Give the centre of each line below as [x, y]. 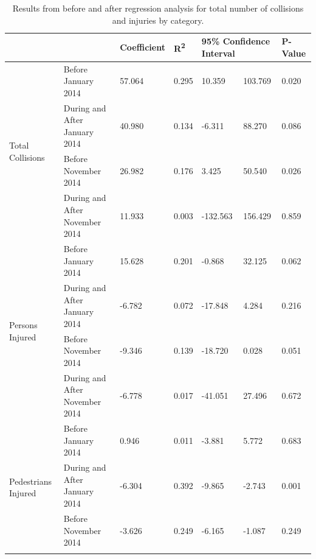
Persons [23, 325]
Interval [218, 53]
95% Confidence [236, 41]
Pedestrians [30, 481]
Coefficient [143, 47]
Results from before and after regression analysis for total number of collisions [158, 8]
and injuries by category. [158, 20]
